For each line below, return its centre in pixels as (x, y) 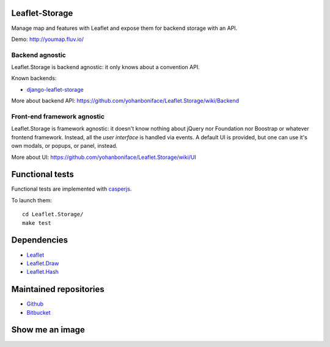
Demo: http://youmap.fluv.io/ (48, 39)
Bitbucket (39, 312)
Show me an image (48, 330)
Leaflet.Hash (43, 272)
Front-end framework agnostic (58, 116)
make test (37, 223)
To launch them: (31, 200)
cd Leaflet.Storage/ (53, 214)
